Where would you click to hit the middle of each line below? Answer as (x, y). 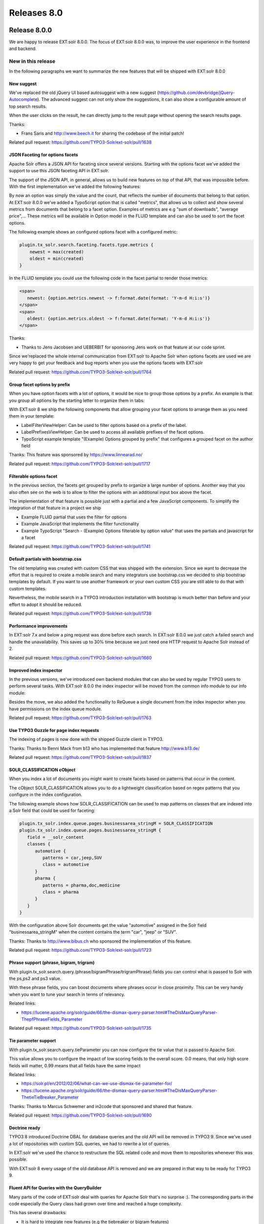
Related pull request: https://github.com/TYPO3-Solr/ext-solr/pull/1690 (80, 1115)
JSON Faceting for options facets (44, 155)
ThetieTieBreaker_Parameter (50, 1097)
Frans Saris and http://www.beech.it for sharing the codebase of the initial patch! (103, 133)
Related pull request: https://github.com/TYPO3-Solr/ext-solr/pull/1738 (80, 613)
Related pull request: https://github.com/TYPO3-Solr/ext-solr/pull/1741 (80, 546)
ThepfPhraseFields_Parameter (52, 1019)
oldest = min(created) (57, 259)
